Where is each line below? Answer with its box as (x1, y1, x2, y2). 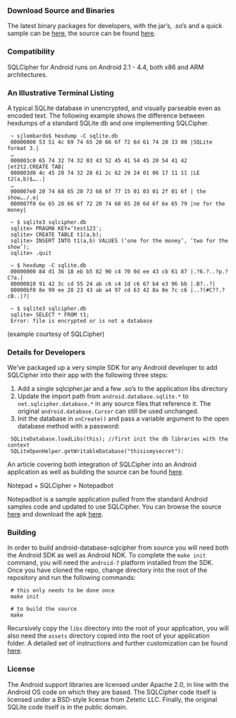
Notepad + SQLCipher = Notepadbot (7, 481, 114, 490)
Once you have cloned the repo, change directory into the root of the (7, 566, 208, 574)
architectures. (7, 70, 48, 79)
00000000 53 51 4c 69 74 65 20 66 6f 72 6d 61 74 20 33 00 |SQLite (10, 138, 213, 146)
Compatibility (7, 47, 55, 56)
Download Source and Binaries (7, 6, 115, 16)
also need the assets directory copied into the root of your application (7, 631, 210, 640)
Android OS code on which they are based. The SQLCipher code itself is (7, 688, 217, 696)
